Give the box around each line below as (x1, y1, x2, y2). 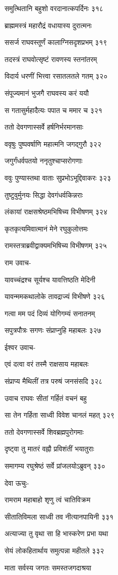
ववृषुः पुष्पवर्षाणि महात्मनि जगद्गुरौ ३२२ (5, 138, 101, 149)
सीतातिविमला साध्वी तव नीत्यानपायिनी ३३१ (5, 511, 114, 522)
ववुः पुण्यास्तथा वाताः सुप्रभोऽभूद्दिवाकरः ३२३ (5, 172, 111, 183)
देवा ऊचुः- (5, 477, 29, 488)
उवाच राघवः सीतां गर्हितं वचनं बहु (5, 392, 87, 403)
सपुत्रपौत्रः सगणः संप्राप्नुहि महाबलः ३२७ (5, 325, 101, 335)
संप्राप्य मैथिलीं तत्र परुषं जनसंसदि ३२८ (5, 376, 103, 386)
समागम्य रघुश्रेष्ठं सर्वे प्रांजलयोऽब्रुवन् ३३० (5, 461, 105, 471)
